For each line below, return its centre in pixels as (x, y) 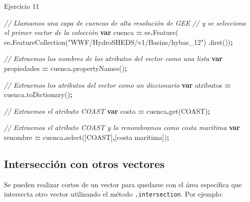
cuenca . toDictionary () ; (38, 94)
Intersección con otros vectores (84, 163)
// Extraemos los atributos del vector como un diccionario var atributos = (117, 84)
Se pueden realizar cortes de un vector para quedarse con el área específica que (123, 184)
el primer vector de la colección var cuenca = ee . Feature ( (91, 32)
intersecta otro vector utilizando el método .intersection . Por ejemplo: (114, 194)
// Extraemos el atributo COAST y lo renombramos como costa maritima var (122, 127)
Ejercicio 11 (22, 6)
